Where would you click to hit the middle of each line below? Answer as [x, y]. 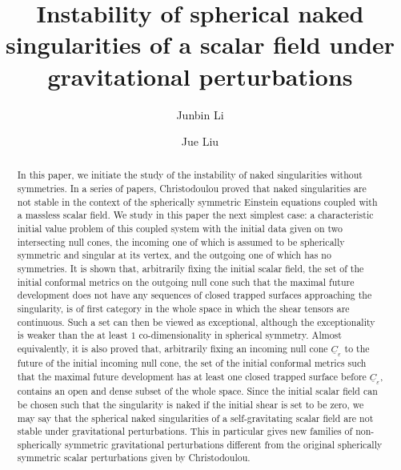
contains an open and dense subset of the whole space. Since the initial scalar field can [197, 391]
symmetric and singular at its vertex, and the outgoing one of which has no [174, 255]
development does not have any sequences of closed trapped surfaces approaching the [194, 295]
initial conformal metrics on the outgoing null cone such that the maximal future [186, 281]
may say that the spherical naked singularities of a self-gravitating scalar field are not [195, 418]
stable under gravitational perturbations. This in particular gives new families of [185, 431]
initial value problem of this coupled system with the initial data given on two [180, 229]
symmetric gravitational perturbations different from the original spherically [224, 444]
